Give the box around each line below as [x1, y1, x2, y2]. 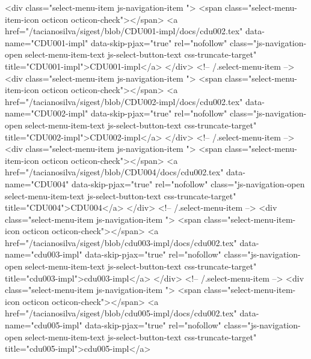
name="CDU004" [5, 177, 69, 190]
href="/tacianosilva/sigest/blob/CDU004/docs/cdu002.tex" [5, 166, 224, 178]
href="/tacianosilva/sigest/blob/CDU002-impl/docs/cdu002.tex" [5, 95, 243, 107]
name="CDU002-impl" [5, 107, 88, 119]
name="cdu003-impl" [5, 248, 82, 261]
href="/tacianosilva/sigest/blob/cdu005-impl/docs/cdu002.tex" [5, 307, 237, 319]
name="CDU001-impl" [5, 36, 88, 49]
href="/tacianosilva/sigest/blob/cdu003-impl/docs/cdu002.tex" [5, 236, 237, 249]
